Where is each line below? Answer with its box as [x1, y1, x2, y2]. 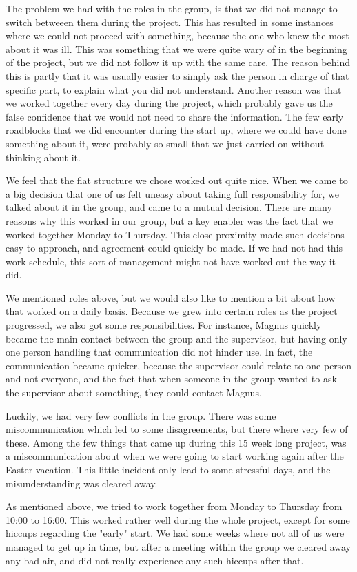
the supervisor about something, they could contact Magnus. [6, 385, 262, 400]
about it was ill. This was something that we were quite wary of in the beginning [6, 41, 347, 56]
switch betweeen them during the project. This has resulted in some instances [6, 14, 334, 29]
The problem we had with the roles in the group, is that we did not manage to [6, 1, 338, 15]
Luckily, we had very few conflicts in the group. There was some [6, 408, 276, 422]
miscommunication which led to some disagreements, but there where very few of [6, 422, 348, 436]
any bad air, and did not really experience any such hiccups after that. [6, 553, 304, 567]
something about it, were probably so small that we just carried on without [6, 136, 325, 150]
